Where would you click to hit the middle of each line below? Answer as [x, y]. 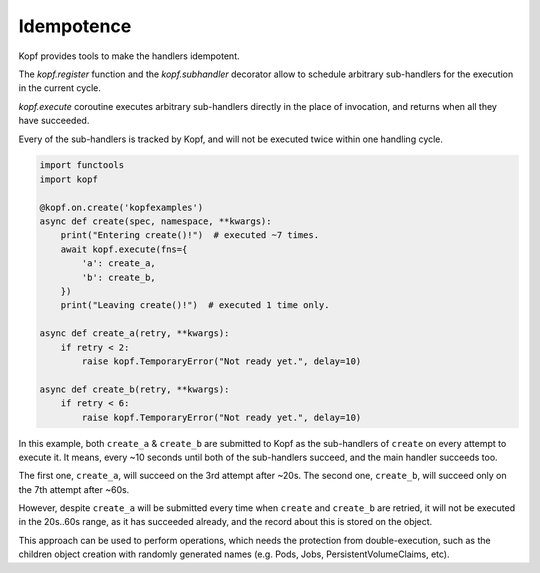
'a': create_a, [119, 263]
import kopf [69, 179]
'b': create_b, [119, 277]
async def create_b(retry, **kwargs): [134, 389]
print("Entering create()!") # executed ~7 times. [190, 235]
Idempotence [75, 26]
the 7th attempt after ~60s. [74, 489]
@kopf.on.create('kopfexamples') [121, 207]
